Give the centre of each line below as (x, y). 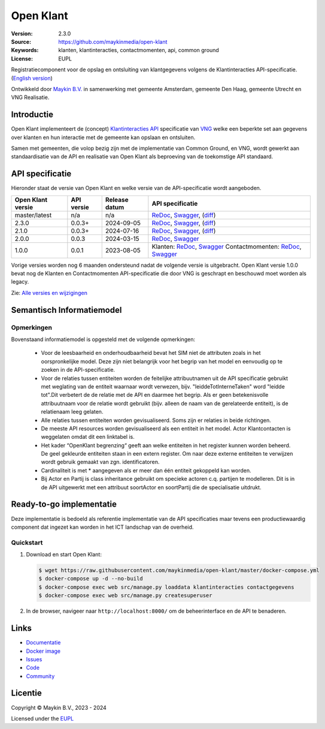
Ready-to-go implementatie (64, 504)
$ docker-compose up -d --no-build (91, 579)
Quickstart (27, 543)
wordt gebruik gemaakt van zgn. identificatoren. (100, 462)
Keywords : (25, 50)
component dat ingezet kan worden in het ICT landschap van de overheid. (102, 527)
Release (117, 200)
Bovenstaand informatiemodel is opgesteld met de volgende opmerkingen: (103, 339)
